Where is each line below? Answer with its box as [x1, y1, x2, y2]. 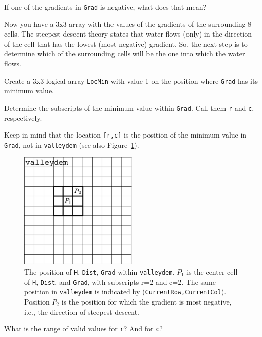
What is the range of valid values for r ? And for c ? [4, 323, 163, 334]
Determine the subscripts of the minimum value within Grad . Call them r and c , [4, 102, 254, 113]
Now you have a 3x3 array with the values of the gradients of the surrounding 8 [4, 18, 252, 29]
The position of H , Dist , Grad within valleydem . [24, 266, 175, 277]
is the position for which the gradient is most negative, [61, 296, 232, 307]
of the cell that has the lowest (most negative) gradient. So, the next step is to [4, 38, 248, 49]
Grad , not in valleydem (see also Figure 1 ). [4, 139, 139, 150]
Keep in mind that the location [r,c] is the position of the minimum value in [4, 129, 247, 140]
